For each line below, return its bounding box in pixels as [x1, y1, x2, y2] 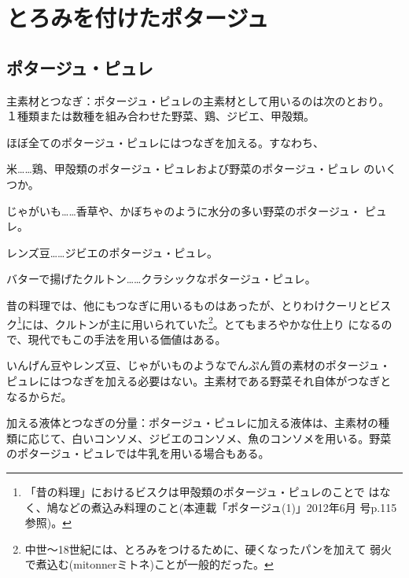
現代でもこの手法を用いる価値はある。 [28, 330, 227, 347]
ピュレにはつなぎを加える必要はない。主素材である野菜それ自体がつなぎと [6, 372, 392, 388]
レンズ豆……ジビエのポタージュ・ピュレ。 [6, 244, 218, 260]
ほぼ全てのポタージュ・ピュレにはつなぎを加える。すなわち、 [6, 134, 325, 150]
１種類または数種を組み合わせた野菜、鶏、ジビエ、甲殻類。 [6, 108, 315, 124]
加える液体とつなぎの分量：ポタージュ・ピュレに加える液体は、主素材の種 [6, 414, 390, 431]
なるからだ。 [6, 388, 72, 404]
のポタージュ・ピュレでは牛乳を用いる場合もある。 [6, 445, 270, 462]
